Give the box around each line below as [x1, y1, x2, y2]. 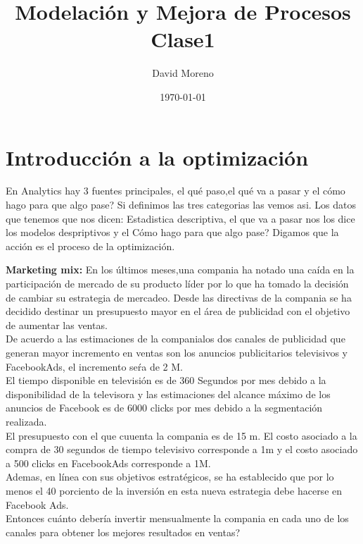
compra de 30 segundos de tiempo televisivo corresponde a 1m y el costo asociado [6, 442, 358, 457]
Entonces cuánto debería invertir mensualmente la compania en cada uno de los [6, 511, 349, 526]
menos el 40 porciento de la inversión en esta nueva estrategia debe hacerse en [6, 483, 343, 497]
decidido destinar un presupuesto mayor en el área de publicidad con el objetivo [6, 304, 350, 319]
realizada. [6, 414, 47, 428]
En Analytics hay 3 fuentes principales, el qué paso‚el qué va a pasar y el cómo [6, 183, 345, 198]
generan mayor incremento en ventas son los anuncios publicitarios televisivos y [6, 345, 348, 359]
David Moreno [152, 66, 214, 80]
